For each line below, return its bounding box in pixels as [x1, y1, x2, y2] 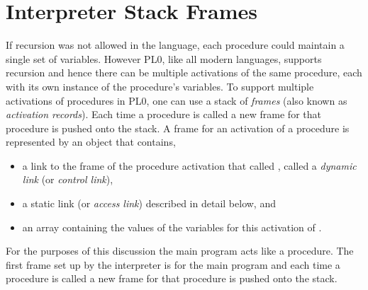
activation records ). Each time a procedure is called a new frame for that [6, 107, 321, 122]
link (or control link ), [22, 172, 113, 187]
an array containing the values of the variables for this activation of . [22, 219, 322, 234]
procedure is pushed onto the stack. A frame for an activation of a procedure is [6, 120, 350, 135]
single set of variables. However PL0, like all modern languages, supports [6, 51, 322, 66]
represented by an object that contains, [6, 134, 176, 149]
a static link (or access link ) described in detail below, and [22, 196, 276, 211]
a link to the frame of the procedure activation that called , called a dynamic [22, 158, 357, 173]
